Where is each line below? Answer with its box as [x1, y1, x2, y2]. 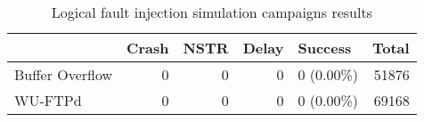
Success [298, 37, 352, 58]
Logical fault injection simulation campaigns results [51, 2, 372, 22]
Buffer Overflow [14, 64, 113, 85]
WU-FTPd [14, 90, 82, 110]
